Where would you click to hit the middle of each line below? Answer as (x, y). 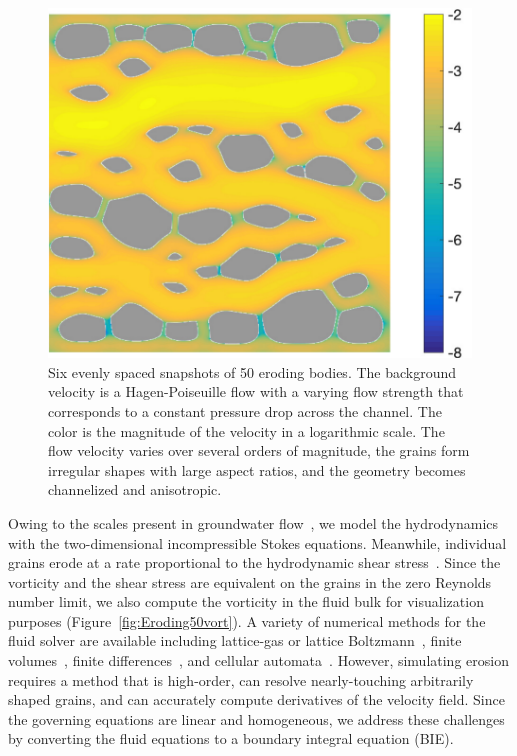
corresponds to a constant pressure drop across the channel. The (245, 410)
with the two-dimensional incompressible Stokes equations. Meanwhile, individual (257, 542)
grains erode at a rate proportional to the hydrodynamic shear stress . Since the (254, 562)
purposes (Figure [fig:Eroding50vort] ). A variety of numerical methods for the (247, 620)
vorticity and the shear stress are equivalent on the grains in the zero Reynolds (250, 581)
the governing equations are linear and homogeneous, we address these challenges (256, 718)
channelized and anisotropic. (135, 489)
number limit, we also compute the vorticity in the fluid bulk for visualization (246, 601)
